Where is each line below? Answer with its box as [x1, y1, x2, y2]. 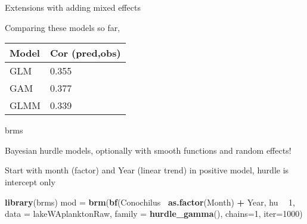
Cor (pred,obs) [49, 46, 121, 60]
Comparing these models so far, [5, 21, 120, 33]
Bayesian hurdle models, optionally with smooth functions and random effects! [5, 144, 292, 156]
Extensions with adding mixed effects [5, 1, 141, 13]
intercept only [5, 175, 55, 188]
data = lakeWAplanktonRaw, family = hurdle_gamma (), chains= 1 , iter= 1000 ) [5, 207, 303, 220]
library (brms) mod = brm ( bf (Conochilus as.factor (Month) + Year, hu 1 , [5, 195, 295, 208]
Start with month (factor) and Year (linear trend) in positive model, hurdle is [5, 164, 289, 176]
